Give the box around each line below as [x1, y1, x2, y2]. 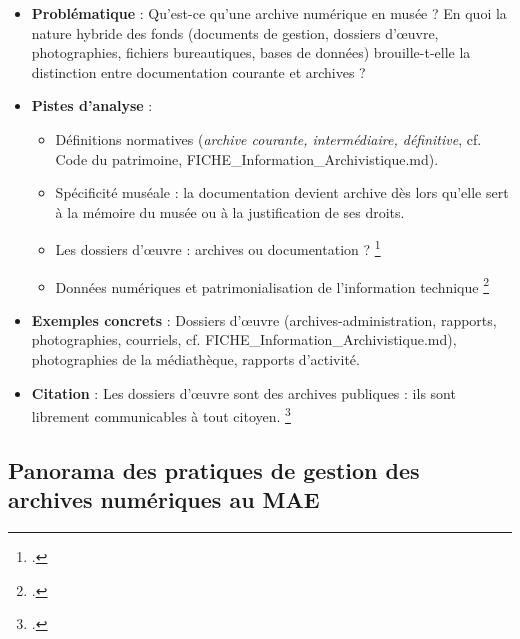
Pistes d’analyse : [31, 95, 153, 116]
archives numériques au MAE [8, 484, 320, 515]
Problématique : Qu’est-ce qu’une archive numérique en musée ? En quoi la [31, 3, 507, 23]
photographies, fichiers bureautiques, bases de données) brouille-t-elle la [31, 42, 471, 63]
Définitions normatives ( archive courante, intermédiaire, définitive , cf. [55, 128, 482, 149]
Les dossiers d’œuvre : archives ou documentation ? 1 [55, 236, 381, 259]
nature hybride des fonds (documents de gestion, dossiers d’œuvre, [31, 22, 439, 43]
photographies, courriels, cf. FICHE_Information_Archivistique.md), [31, 329, 457, 350]
